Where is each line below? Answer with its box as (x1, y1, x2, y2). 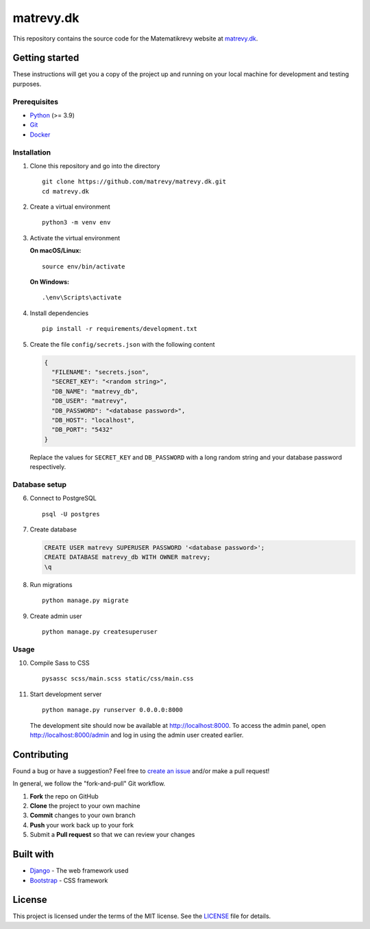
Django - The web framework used (29, 867, 129, 875)
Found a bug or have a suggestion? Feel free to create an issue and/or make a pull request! (12, 766, 270, 775)
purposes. (12, 80, 42, 88)
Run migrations (29, 580, 73, 588)
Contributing (12, 748, 69, 760)
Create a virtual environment (29, 203, 111, 211)
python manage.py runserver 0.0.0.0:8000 (42, 706, 183, 714)
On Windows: (29, 278, 70, 286)
